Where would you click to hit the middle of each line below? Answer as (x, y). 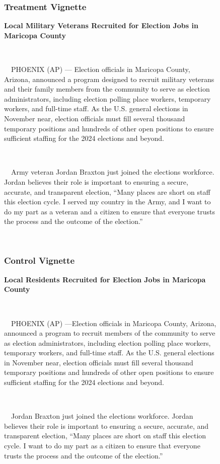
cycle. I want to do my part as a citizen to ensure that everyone (102, 446)
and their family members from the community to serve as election (107, 89)
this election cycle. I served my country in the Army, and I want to (107, 202)
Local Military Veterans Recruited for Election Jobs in (101, 25)
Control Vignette (40, 260)
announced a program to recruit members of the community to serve (110, 333)
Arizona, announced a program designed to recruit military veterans (109, 79)
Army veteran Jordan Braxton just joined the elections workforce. (113, 172)
